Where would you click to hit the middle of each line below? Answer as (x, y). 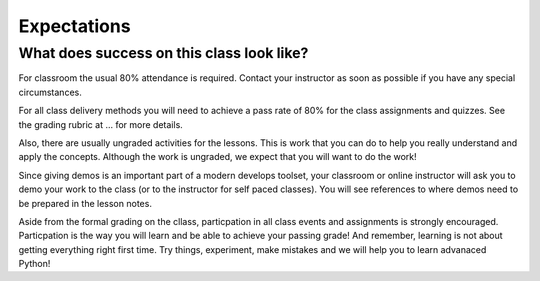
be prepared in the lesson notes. (85, 203)
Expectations (74, 26)
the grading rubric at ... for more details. (101, 124)
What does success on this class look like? (163, 53)
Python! (34, 264)
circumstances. (50, 92)
